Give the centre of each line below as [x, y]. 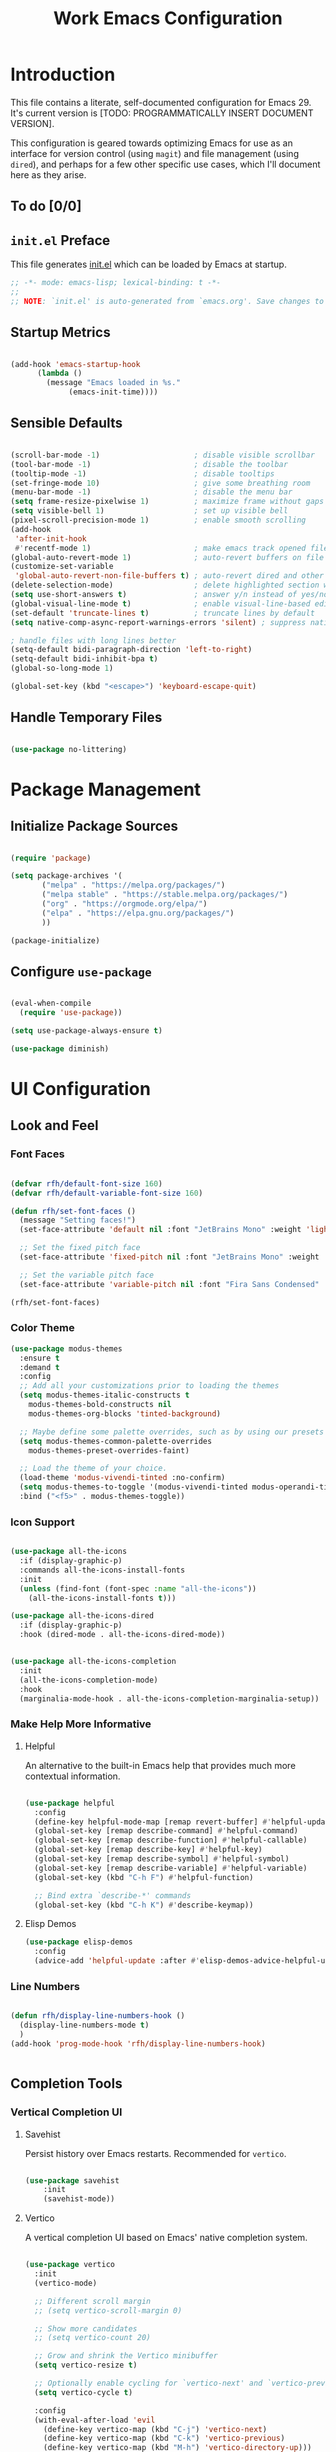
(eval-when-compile [51, 1003]
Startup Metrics [60, 332]
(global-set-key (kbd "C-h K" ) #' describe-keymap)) [144, 1905]
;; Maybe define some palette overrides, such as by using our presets [172, 1432]
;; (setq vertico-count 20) [93, 2338]
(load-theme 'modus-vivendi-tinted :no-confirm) [122, 1478]
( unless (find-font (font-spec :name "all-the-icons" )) [138, 1588]
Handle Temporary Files [86, 717]
